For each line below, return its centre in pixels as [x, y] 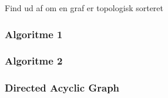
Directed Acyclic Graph [62, 88]
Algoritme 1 [34, 34]
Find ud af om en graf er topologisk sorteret [84, 8]
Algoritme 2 [34, 61]
